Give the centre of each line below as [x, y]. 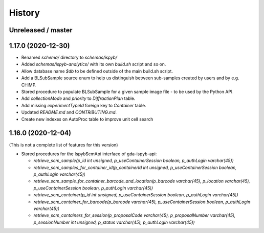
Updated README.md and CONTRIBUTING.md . [69, 112]
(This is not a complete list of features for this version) [64, 145]
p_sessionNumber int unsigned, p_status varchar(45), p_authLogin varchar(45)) [114, 222]
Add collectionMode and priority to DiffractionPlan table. [78, 98]
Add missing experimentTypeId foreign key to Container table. [84, 105]
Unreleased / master [41, 30]
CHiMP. [29, 85]
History [24, 13]
